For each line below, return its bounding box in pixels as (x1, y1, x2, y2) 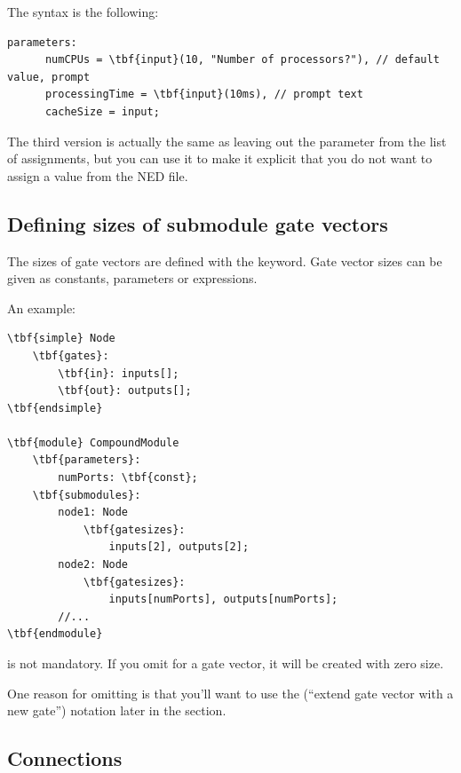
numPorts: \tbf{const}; (58, 471, 198, 485)
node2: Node (58, 558, 129, 572)
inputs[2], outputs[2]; (108, 540, 250, 554)
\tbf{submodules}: (32, 488, 141, 501)
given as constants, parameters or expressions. (7, 269, 258, 288)
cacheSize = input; (44, 105, 160, 118)
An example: (7, 298, 76, 317)
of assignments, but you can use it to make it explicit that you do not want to (7, 149, 433, 168)
